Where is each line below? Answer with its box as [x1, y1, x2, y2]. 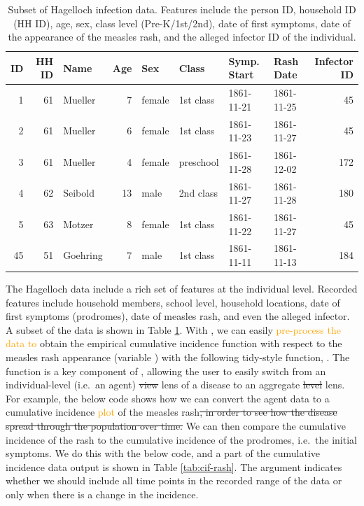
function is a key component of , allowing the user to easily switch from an [6, 363, 326, 378]
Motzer [63, 216, 94, 231]
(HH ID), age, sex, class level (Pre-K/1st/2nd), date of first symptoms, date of [13, 15, 351, 30]
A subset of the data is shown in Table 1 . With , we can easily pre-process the [6, 322, 341, 337]
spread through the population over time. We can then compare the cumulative [6, 419, 346, 433]
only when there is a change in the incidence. [6, 487, 199, 501]
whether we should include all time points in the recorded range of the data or [6, 473, 342, 488]
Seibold [63, 185, 94, 200]
